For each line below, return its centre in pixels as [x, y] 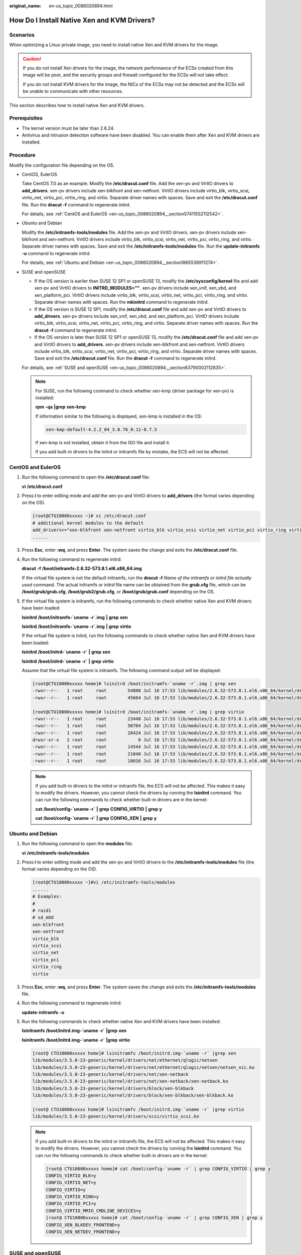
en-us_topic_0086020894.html [81, 6]
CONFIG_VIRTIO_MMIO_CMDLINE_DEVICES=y [94, 1211]
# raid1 [42, 911]
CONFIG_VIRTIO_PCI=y [71, 1204]
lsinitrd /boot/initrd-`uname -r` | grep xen [66, 652]
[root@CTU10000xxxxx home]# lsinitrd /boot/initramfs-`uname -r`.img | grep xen [134, 683]
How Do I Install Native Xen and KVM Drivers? [82, 20]
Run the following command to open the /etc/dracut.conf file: [86, 477]
